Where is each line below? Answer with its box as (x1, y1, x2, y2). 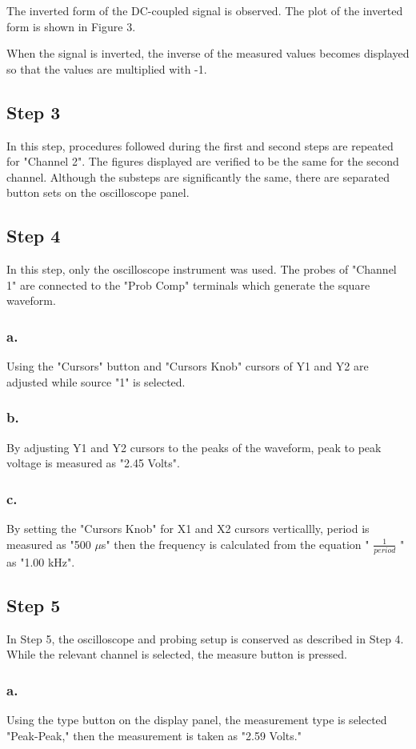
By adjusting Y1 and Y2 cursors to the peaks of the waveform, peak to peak (6, 439, 382, 455)
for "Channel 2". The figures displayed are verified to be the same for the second (6, 153, 399, 170)
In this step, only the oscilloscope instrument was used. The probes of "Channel (6, 261, 397, 278)
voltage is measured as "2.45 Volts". (6, 455, 180, 471)
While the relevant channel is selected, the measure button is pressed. (6, 646, 347, 663)
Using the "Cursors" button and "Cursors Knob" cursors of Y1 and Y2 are (6, 358, 369, 374)
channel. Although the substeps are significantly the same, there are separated (6, 168, 390, 185)
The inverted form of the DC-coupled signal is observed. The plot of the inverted (6, 2, 403, 18)
